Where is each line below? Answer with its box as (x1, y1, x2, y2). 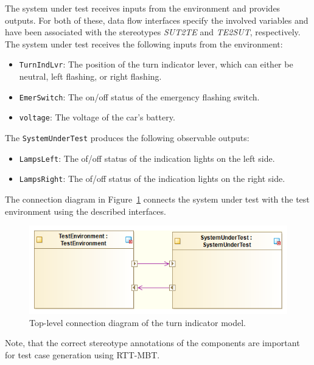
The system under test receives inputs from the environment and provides (5, 2, 281, 14)
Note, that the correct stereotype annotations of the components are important (5, 336, 300, 349)
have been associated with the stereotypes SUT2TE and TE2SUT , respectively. (5, 26, 301, 38)
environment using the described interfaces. (5, 204, 166, 217)
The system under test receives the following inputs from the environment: (5, 37, 283, 50)
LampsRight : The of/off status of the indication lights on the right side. (19, 172, 285, 185)
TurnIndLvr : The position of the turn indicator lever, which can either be (19, 58, 293, 71)
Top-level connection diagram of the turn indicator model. (29, 316, 246, 328)
